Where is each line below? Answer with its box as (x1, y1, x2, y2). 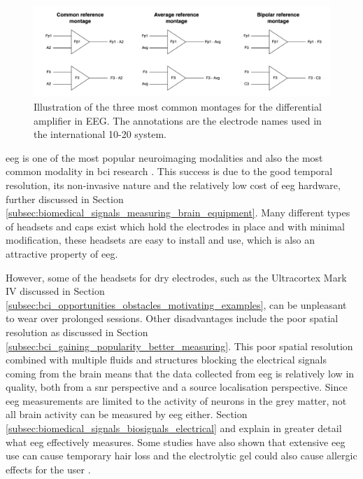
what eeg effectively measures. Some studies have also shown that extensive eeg (6, 434, 346, 449)
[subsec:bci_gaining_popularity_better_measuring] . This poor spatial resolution (6, 338, 353, 353)
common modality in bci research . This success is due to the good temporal (6, 164, 333, 179)
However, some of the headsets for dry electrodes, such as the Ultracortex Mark (6, 270, 347, 284)
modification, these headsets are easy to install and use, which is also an (6, 232, 315, 247)
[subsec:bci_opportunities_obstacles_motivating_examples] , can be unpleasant (6, 297, 347, 312)
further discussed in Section (6, 191, 124, 206)
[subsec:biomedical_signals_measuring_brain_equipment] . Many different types (6, 205, 350, 220)
